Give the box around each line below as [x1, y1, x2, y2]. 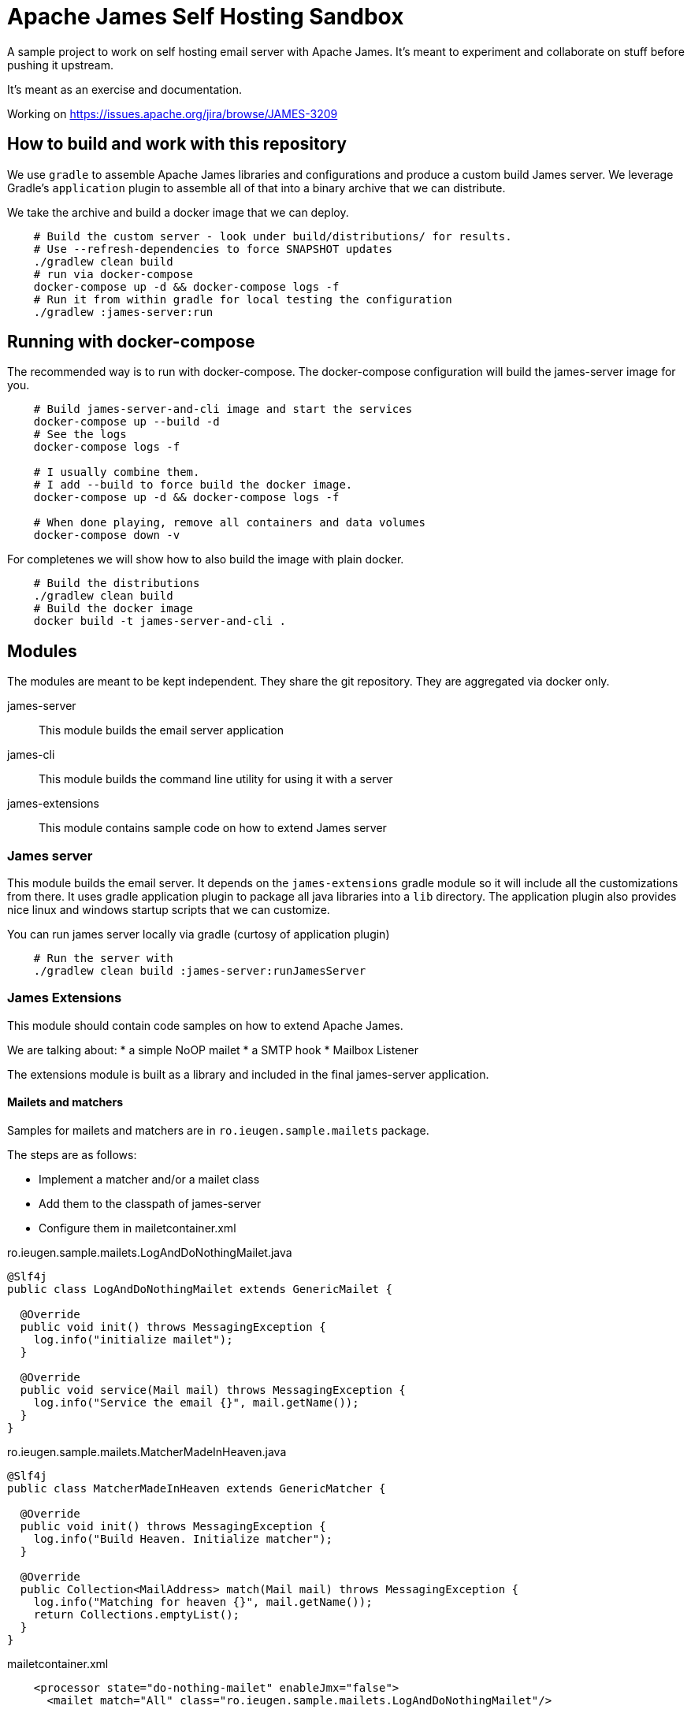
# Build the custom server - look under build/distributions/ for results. [33, 229, 512, 243]
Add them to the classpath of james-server [39, 1197, 262, 1210]
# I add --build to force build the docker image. [33, 478, 353, 492]
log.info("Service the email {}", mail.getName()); [33, 1396, 359, 1409]
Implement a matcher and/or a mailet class [39, 1172, 260, 1186]
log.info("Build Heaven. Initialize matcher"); [33, 1533, 333, 1545]
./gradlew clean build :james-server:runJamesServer [33, 964, 366, 978]
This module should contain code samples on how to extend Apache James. [7, 1018, 403, 1032]
